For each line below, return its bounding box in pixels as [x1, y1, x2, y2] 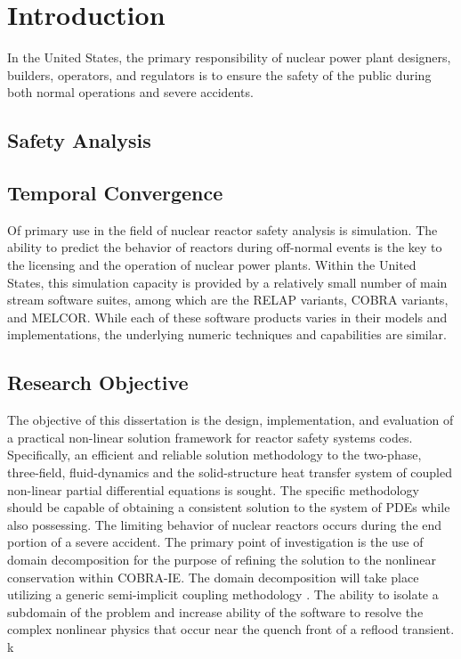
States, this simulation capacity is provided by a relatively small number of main [7, 273, 448, 291]
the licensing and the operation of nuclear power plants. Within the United [7, 256, 417, 274]
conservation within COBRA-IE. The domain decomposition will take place [7, 567, 419, 586]
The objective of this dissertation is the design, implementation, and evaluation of [7, 411, 454, 429]
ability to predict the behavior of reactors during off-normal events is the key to [7, 238, 442, 256]
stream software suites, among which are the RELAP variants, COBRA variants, [7, 290, 449, 309]
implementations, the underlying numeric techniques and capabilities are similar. [7, 325, 447, 344]
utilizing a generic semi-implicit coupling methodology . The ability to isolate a [7, 585, 439, 604]
